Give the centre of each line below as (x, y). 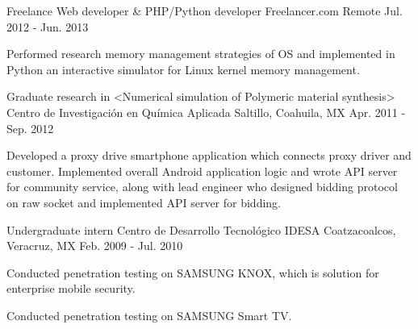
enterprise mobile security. (71, 288)
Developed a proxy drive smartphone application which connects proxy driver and (209, 155)
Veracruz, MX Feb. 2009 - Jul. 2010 (95, 246)
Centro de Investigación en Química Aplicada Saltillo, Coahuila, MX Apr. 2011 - (206, 112)
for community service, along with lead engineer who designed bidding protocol (202, 187)
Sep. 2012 (30, 128)
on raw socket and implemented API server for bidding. (144, 202)
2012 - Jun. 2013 (48, 26)
